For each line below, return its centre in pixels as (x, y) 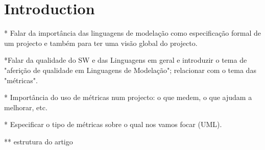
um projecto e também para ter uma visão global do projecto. (101, 43)
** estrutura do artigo (39, 141)
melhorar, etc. (26, 107)
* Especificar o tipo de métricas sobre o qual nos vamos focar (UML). (113, 124)
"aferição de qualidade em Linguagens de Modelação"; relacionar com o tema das (130, 70)
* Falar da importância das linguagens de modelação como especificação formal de (132, 33)
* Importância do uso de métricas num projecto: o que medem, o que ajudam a (128, 97)
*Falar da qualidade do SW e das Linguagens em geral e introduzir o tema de (126, 60)
